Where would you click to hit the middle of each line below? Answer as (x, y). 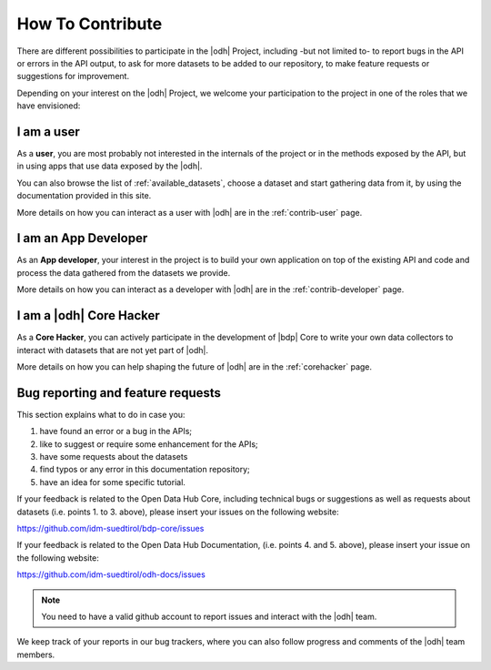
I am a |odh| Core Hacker (89, 315)
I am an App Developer (82, 238)
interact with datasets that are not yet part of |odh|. (113, 350)
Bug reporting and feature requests (119, 393)
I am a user (49, 132)
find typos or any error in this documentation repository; (145, 470)
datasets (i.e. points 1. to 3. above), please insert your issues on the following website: (178, 512)
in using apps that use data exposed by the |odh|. (110, 166)
